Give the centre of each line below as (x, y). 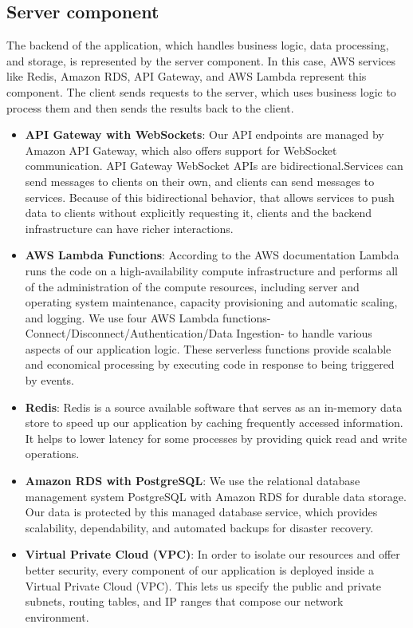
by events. (49, 380)
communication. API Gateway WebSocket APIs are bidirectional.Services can (214, 166)
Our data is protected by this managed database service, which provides (201, 512)
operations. (52, 454)
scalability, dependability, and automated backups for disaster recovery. (199, 527)
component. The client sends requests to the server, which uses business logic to (201, 91)
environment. (57, 616)
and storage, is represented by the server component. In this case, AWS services (201, 60)
